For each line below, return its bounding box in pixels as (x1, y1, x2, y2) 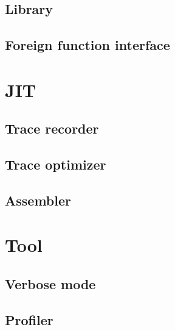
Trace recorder (5, 119, 99, 138)
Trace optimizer (5, 155, 106, 174)
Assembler (5, 190, 71, 209)
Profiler (5, 310, 53, 329)
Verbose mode (5, 274, 96, 293)
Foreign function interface (5, 35, 170, 54)
